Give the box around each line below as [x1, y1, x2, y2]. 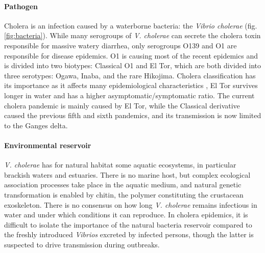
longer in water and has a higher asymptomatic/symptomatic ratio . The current [4, 90, 255, 100]
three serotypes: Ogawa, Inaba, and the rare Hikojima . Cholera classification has [4, 70, 256, 80]
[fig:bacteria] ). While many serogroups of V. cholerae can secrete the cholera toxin [4, 30, 261, 41]
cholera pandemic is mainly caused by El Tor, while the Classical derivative [4, 100, 240, 110]
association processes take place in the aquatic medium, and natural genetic [4, 179, 242, 190]
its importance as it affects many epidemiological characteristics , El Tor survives [4, 80, 258, 91]
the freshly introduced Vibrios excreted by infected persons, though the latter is [4, 229, 254, 240]
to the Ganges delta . [4, 120, 68, 130]
